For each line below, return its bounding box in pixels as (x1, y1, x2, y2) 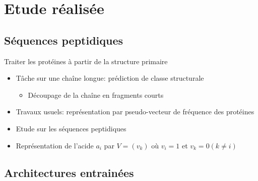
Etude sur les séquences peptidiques (16, 123, 126, 133)
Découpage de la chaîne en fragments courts (28, 89, 164, 100)
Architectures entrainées (4, 164, 134, 180)
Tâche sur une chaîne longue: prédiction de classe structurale (16, 73, 204, 83)
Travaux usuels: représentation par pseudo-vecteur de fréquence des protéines (16, 106, 254, 117)
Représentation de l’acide (16, 140, 94, 150)
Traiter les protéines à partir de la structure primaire (4, 56, 168, 66)
